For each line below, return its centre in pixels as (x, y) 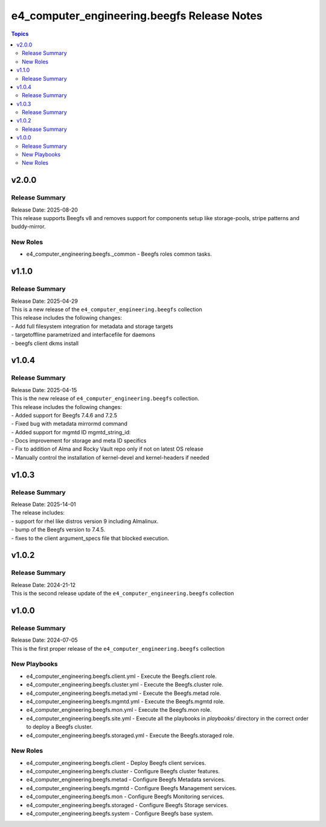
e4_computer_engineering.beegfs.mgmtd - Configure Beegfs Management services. (131, 788)
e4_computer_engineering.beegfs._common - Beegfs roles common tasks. (119, 254)
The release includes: (38, 513)
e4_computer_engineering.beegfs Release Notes (137, 16)
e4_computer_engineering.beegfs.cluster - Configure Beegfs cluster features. (123, 772)
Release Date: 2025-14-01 (43, 504)
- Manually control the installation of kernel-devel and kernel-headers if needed (110, 457)
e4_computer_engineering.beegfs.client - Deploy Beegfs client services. (116, 762)
